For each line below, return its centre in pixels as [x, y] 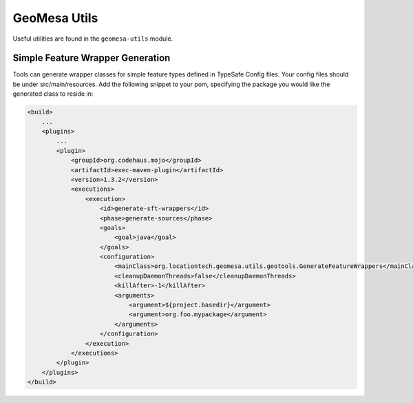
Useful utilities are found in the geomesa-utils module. [93, 39]
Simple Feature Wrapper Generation [92, 58]
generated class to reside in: [53, 94]
